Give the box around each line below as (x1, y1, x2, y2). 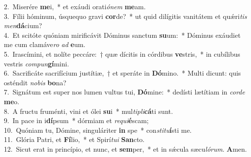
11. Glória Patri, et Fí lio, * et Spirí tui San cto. (4, 134, 145, 144)
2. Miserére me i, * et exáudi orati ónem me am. (4, 1, 146, 11)
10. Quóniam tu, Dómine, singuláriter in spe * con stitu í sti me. (4, 125, 192, 135)
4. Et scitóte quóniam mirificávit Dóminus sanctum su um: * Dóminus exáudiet (4, 30, 241, 40)
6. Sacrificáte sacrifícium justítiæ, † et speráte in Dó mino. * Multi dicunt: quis (4, 68, 241, 78)
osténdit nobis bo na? (4, 77, 66, 87)
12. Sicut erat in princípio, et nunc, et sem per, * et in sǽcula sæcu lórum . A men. (4, 143, 247, 154)
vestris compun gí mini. (4, 58, 69, 68)
